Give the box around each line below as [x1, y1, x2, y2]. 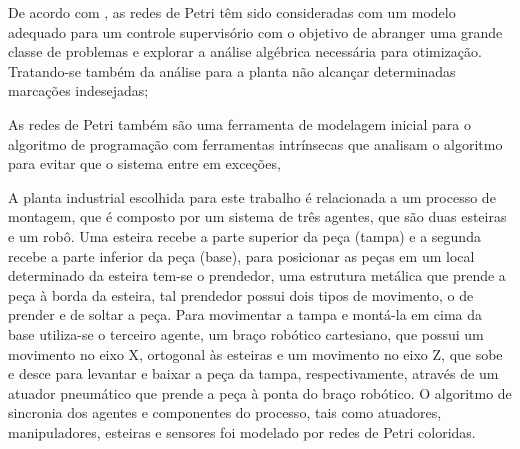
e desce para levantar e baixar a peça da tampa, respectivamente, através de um [8, 363, 499, 384]
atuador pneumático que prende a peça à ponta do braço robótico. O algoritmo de [8, 382, 512, 403]
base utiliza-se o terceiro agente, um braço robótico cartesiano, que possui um [8, 323, 484, 344]
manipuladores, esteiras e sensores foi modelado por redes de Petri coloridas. [8, 421, 476, 442]
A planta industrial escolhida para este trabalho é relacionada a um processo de [8, 186, 496, 207]
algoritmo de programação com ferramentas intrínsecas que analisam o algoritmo [8, 133, 503, 154]
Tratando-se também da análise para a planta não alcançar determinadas [8, 60, 456, 81]
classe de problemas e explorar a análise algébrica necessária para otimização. [8, 41, 482, 62]
